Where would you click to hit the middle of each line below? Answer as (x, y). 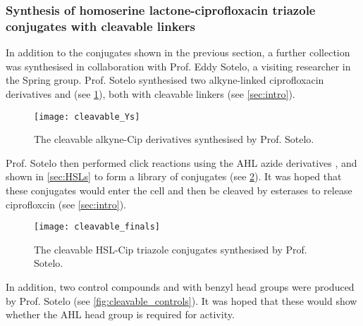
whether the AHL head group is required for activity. (120, 314)
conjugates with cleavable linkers (100, 26)
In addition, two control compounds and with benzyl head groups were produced (180, 286)
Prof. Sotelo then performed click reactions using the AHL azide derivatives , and (181, 162)
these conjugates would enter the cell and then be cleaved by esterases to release (179, 190)
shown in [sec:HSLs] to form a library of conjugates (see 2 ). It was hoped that (174, 176)
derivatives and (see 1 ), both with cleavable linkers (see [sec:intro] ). (150, 93)
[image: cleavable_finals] (97, 227)
